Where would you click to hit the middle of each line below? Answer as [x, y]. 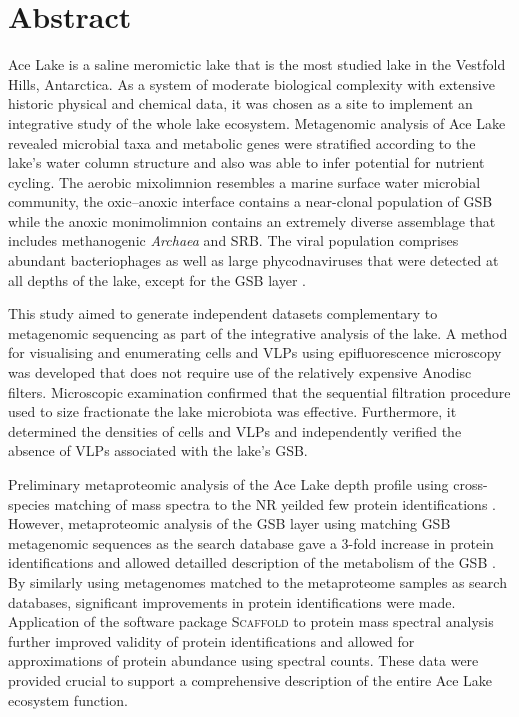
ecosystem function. [68, 699]
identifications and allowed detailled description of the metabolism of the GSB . [252, 562]
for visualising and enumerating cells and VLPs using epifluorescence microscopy [255, 352]
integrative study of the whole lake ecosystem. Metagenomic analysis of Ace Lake [257, 122]
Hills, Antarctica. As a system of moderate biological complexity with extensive [251, 83]
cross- [470, 484]
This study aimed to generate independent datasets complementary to [223, 313]
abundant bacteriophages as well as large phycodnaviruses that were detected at [253, 260]
